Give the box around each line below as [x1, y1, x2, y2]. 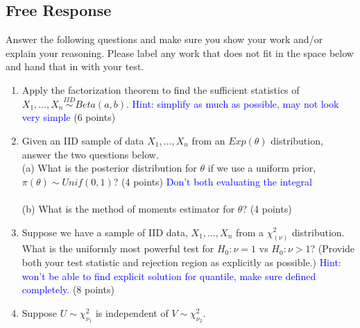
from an [191, 133, 225, 147]
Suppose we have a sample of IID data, [22, 224, 188, 239]
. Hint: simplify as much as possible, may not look [126, 96, 339, 110]
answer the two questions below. [22, 147, 159, 161]
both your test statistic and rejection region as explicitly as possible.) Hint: [22, 255, 341, 269]
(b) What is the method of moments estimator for [22, 201, 235, 215]
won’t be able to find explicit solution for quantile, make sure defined [22, 268, 316, 283]
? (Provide [310, 241, 355, 256]
